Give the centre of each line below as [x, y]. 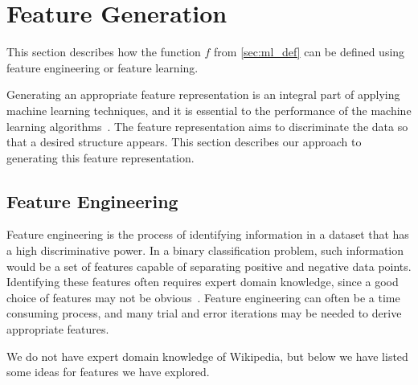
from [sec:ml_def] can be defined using [309, 52]
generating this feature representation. [100, 157]
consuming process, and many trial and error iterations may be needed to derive [204, 313]
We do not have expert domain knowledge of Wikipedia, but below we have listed [207, 356]
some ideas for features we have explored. [108, 372]
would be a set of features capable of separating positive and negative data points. [209, 266]
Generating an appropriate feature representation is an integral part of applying [203, 94]
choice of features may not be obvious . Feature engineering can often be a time [203, 297]
